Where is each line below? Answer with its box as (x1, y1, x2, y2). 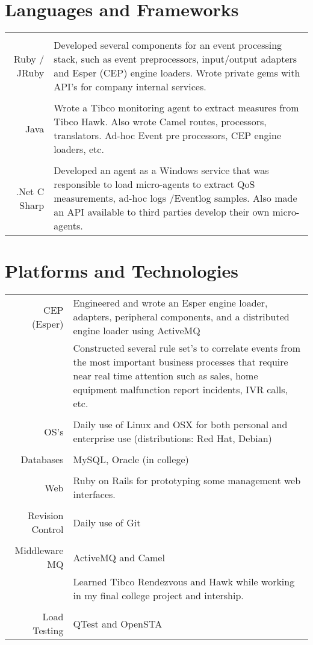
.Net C (16, 184, 45, 198)
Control (31, 522, 64, 537)
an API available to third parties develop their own (54, 205, 270, 219)
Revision (28, 508, 64, 523)
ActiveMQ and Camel (73, 550, 165, 564)
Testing (33, 623, 64, 638)
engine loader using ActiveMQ (73, 323, 200, 338)
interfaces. (73, 487, 116, 502)
